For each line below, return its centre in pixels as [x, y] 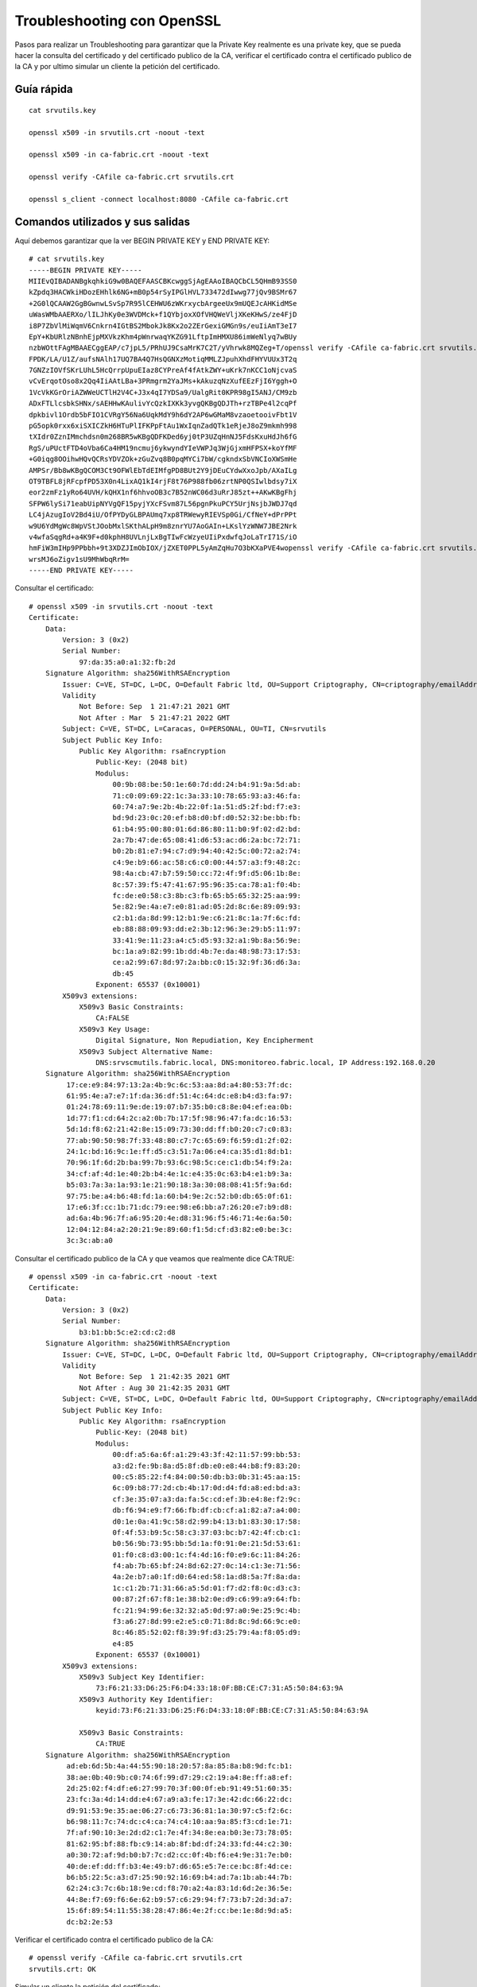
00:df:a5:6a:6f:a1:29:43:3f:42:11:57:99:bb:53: [207, 1455]
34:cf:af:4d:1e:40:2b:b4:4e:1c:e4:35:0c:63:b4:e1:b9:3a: [180, 1174]
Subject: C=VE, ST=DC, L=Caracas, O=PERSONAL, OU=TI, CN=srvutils [194, 729]
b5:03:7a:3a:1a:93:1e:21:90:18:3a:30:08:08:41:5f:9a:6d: [180, 1185]
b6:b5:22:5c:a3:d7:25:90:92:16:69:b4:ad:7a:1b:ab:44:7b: [180, 1877]
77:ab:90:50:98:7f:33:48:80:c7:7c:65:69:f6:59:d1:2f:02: [180, 1140]
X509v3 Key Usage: [115, 1029]
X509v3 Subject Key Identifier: [142, 1677]
